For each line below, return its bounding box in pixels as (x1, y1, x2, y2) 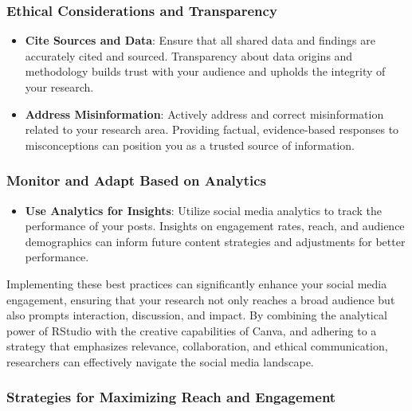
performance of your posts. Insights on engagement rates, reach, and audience (25, 217, 405, 234)
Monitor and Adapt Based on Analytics (6, 170, 267, 190)
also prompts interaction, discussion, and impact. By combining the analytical (6, 307, 387, 323)
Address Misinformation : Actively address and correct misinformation (25, 105, 384, 122)
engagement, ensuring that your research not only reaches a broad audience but (6, 291, 395, 307)
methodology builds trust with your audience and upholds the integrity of (25, 63, 386, 80)
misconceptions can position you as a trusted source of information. (25, 136, 355, 153)
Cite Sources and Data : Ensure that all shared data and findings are (25, 32, 375, 49)
